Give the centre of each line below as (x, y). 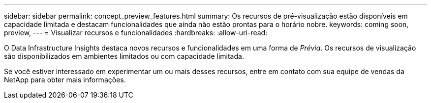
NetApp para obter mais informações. (65, 80)
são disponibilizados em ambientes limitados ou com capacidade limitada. (124, 56)
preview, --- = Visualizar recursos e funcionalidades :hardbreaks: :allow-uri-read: (136, 33)
